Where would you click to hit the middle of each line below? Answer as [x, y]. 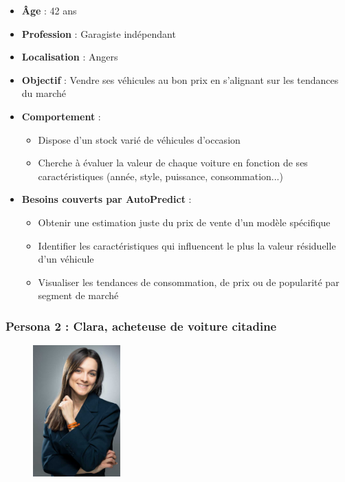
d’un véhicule [66, 259]
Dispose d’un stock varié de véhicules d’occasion [139, 139]
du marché [44, 93]
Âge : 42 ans [49, 10]
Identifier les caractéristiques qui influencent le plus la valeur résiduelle [187, 245]
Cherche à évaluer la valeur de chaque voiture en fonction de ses [173, 163]
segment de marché [78, 295]
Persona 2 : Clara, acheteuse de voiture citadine [141, 326]
